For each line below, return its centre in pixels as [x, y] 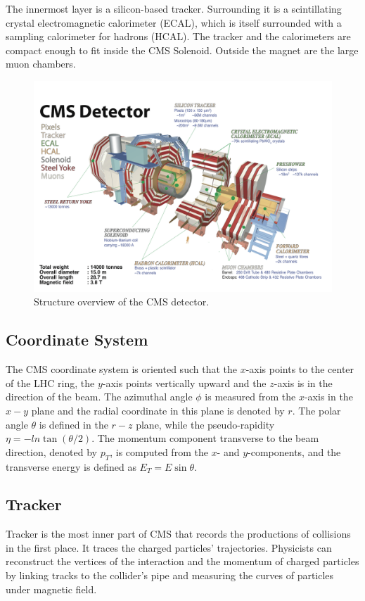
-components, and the [294, 451]
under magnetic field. [51, 589]
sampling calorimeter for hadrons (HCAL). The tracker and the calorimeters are [178, 36]
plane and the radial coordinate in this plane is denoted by [158, 410]
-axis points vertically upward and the [184, 382]
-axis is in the [303, 382]
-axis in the [328, 397]
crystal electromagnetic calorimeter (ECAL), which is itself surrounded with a [174, 22]
